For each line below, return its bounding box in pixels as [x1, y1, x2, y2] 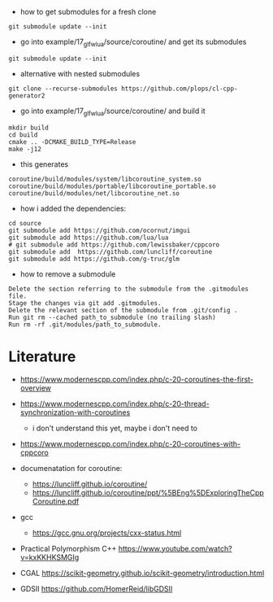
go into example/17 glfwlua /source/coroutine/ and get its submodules [19, 37, 247, 48]
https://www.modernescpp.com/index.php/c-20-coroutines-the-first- [19, 374, 254, 384]
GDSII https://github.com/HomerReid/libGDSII [19, 583, 173, 593]
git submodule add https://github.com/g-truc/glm [8, 255, 180, 263]
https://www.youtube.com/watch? [118, 543, 233, 553]
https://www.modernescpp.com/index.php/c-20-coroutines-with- [19, 438, 241, 448]
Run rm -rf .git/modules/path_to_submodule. [8, 321, 162, 329]
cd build [8, 130, 38, 139]
